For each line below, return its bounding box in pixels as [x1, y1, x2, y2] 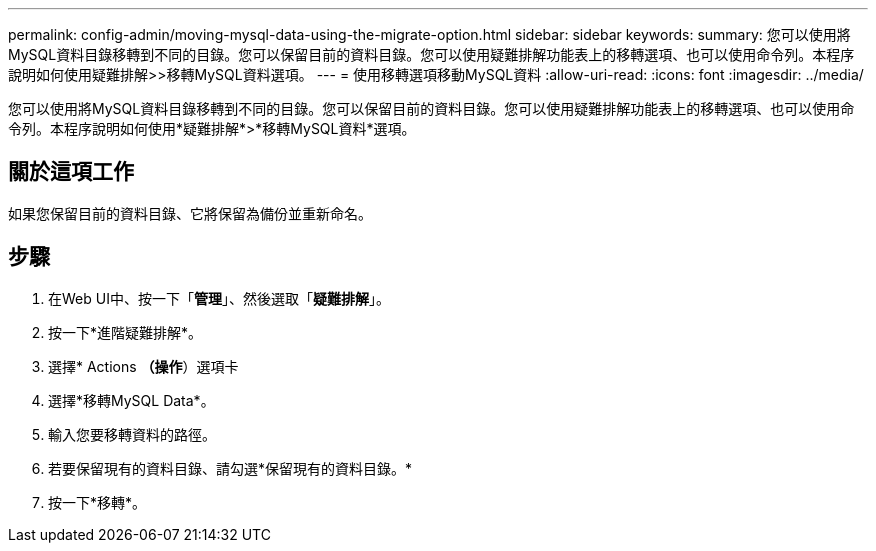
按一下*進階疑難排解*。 [48, 323, 203, 341]
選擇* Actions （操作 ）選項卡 [48, 357, 239, 375]
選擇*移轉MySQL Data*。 [48, 391, 215, 409]
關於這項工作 [8, 159, 134, 185]
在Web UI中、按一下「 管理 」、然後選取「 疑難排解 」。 [48, 289, 390, 307]
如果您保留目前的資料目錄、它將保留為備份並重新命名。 [8, 204, 372, 222]
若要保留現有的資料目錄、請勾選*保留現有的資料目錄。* [48, 459, 413, 477]
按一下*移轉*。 [48, 493, 147, 511]
